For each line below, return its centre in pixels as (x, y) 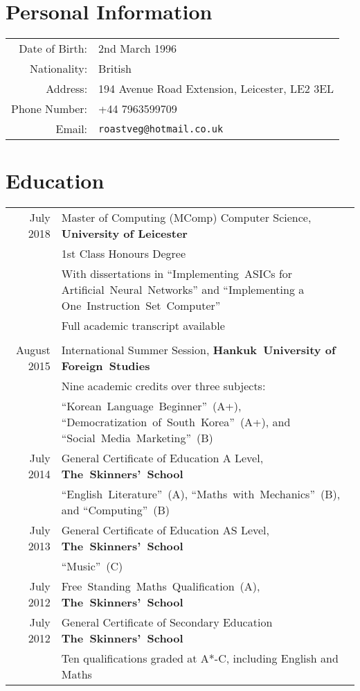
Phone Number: (49, 109)
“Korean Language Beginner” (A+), (151, 406)
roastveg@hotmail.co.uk (161, 129)
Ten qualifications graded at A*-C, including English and (200, 658)
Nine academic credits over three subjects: (163, 386)
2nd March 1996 (138, 49)
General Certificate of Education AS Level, (165, 530)
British (115, 69)
